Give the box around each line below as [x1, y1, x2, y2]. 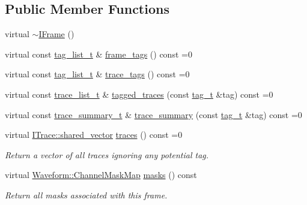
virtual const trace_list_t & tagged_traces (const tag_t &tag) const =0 [5, 88, 273, 100]
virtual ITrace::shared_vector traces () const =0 [5, 128, 183, 141]
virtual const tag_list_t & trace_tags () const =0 [5, 68, 190, 80]
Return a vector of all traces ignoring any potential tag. [5, 148, 209, 161]
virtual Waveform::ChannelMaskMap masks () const [5, 168, 197, 181]
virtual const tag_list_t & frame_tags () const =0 [5, 47, 192, 60]
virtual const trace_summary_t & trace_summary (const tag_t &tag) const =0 [5, 108, 302, 120]
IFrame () [38, 28, 74, 40]
